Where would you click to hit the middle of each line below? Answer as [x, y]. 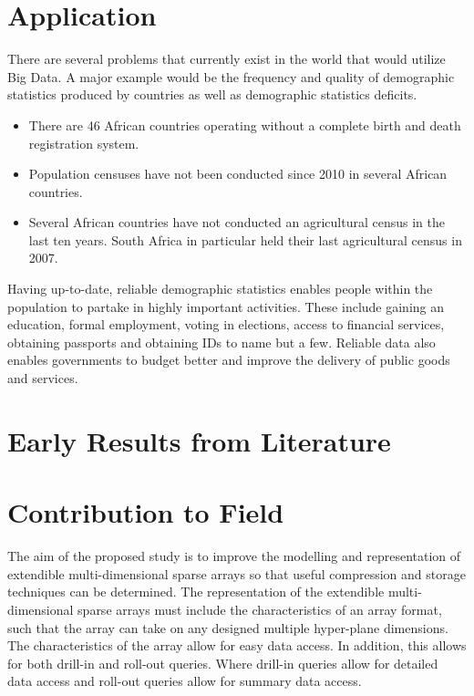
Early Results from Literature [199, 440]
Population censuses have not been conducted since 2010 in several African [238, 174]
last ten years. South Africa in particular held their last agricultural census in [245, 239]
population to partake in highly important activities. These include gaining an [226, 306]
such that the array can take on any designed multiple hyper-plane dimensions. [228, 627]
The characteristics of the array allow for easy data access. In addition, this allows [237, 645]
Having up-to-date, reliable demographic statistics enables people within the [220, 289]
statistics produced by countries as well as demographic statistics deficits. [212, 94]
